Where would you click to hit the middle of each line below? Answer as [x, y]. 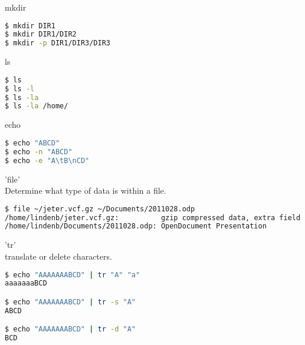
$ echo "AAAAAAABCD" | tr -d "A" [70, 329]
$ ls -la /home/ [37, 106]
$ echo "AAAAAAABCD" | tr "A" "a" [73, 275]
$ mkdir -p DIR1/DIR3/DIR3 [58, 43]
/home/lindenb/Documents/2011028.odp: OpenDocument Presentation [136, 226]
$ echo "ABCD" [32, 143]
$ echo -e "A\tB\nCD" [47, 160]
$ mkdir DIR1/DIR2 [41, 34]
